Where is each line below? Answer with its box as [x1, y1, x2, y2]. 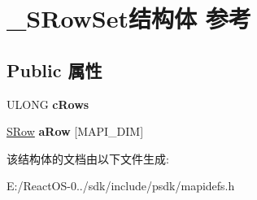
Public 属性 [7, 57, 102, 82]
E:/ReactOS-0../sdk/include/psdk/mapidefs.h [7, 177, 235, 194]
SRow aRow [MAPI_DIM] [7, 123, 144, 140]
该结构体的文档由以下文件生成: [7, 150, 169, 167]
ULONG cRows [7, 95, 89, 112]
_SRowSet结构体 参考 [7, 2, 251, 35]
